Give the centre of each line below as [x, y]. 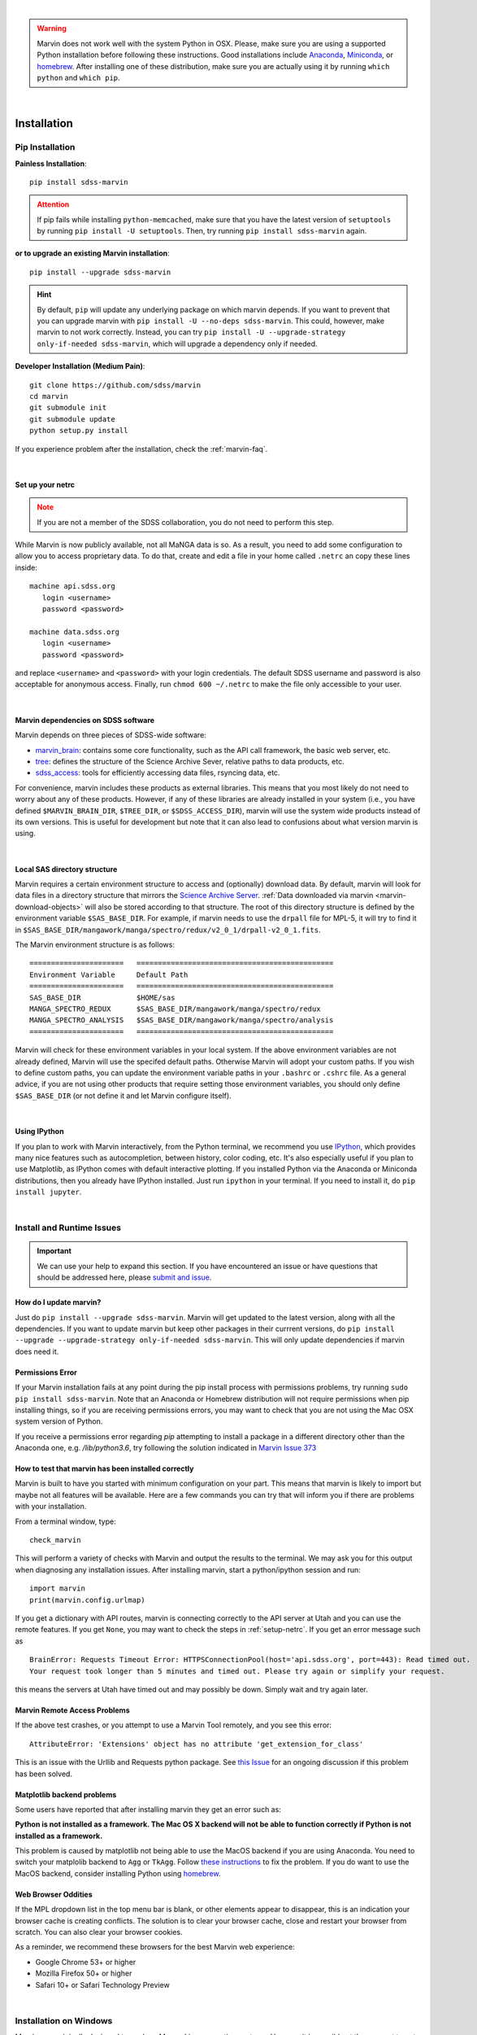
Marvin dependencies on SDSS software [85, 720]
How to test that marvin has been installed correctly [104, 1468]
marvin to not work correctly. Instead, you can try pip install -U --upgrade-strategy [191, 332]
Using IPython [39, 1131]
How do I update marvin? [58, 1302]
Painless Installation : [51, 164]
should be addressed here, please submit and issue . [124, 1277]
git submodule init [68, 408]
